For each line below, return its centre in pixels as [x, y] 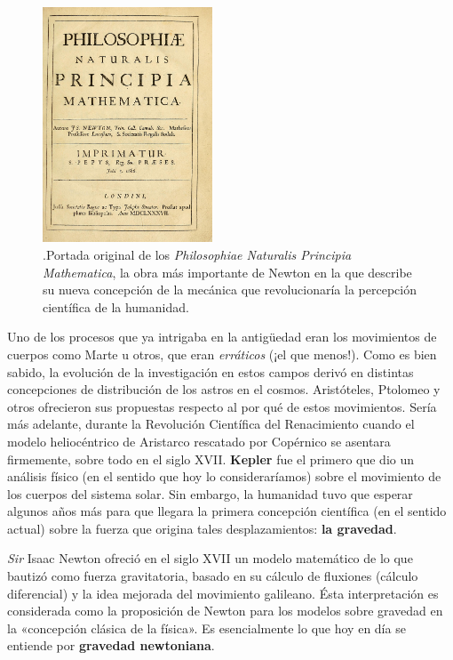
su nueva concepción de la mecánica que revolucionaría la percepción [230, 290]
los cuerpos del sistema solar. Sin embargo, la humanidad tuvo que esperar [210, 493]
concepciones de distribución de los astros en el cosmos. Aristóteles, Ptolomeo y [224, 389]
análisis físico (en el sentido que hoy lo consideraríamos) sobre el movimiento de [224, 476]
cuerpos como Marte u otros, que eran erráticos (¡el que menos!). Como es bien [222, 354]
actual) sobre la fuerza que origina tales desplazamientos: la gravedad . [202, 528]
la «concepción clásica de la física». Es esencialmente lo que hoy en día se [207, 628]
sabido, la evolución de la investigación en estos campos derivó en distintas [211, 371]
